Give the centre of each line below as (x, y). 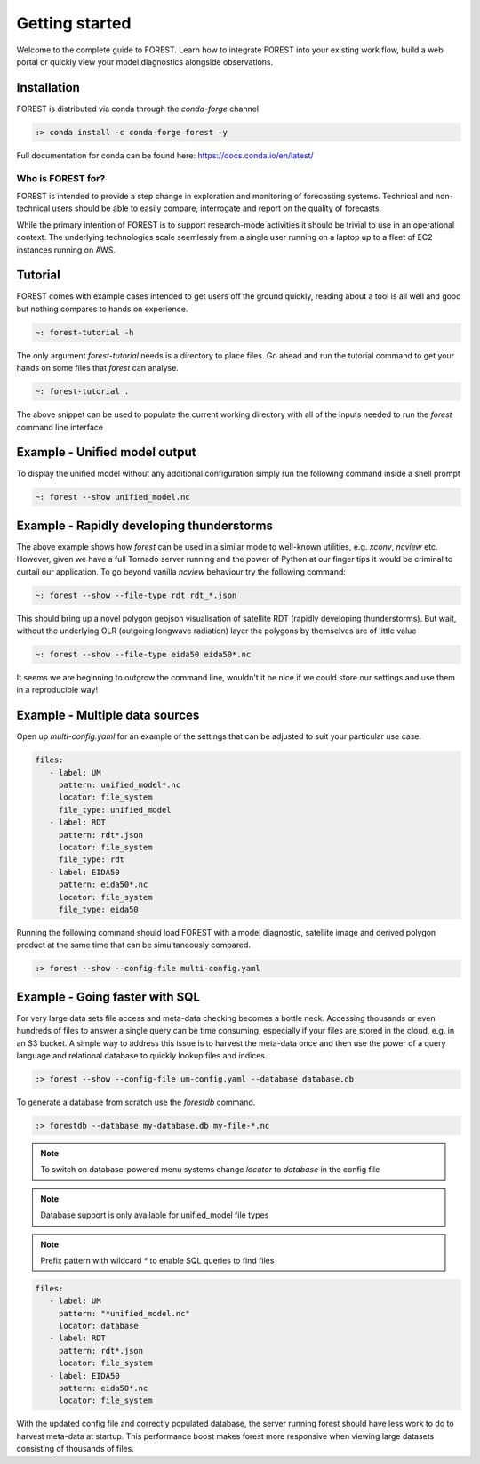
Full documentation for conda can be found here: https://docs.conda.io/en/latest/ (165, 155)
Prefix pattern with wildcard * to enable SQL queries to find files (157, 1260)
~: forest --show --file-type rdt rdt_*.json (136, 595)
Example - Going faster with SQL (108, 997)
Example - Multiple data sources (108, 716)
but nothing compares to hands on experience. (102, 309)
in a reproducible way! (57, 690)
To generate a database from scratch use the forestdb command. (136, 1102)
